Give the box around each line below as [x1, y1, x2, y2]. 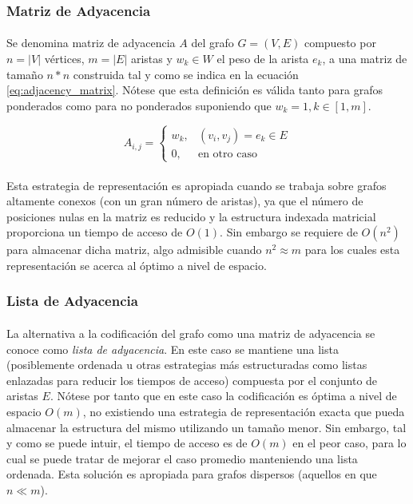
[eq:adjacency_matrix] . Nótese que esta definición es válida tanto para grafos [6, 81, 383, 98]
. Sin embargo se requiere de [220, 224, 358, 240]
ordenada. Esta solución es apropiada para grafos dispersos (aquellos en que [6, 466, 377, 482]
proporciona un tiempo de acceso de [6, 224, 183, 240]
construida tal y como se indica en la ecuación [73, 65, 299, 82]
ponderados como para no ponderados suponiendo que [6, 97, 272, 113]
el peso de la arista [216, 50, 309, 67]
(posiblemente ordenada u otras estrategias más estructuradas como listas [6, 356, 367, 373]
